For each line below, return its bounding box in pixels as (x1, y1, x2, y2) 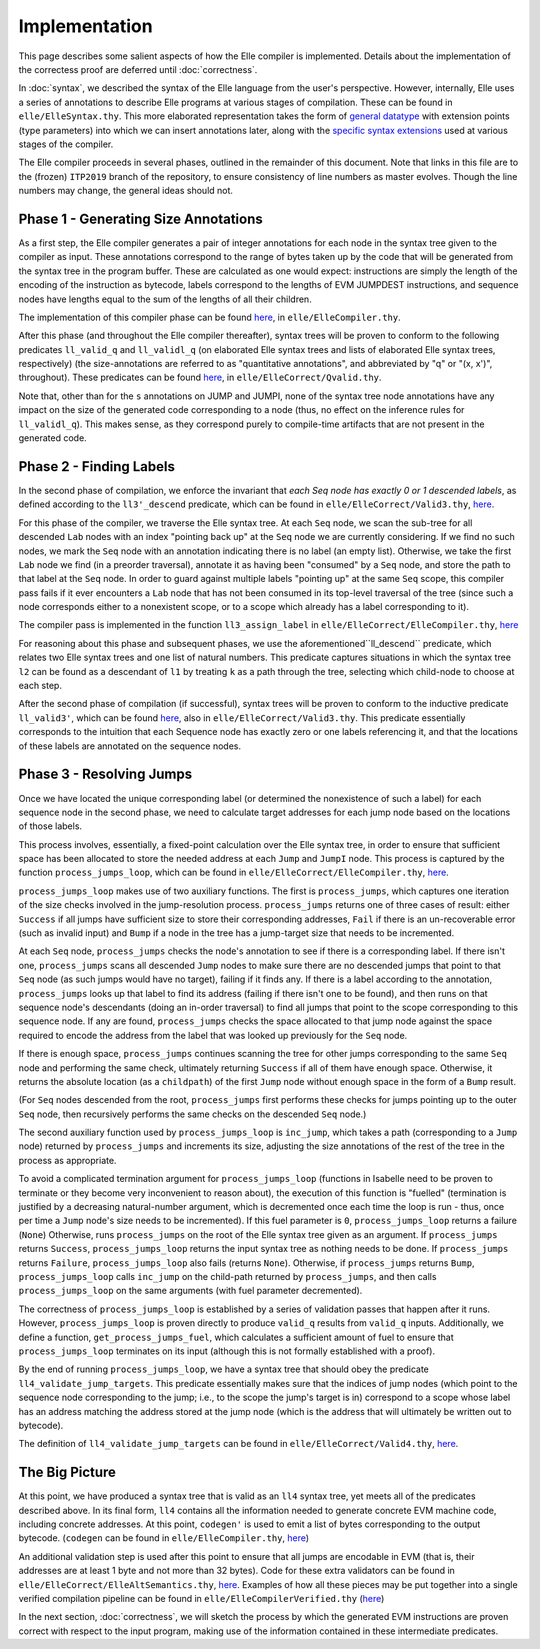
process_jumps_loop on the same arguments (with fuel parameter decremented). (18, 1285, 363, 1297)
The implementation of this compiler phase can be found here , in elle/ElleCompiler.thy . (18, 311, 402, 323)
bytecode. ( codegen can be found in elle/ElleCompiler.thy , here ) (18, 1532, 310, 1544)
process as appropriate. (18, 1154, 117, 1166)
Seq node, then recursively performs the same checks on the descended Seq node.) (18, 1108, 367, 1120)
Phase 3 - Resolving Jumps (18, 766, 193, 783)
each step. (18, 680, 62, 692)
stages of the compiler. (18, 138, 114, 150)
